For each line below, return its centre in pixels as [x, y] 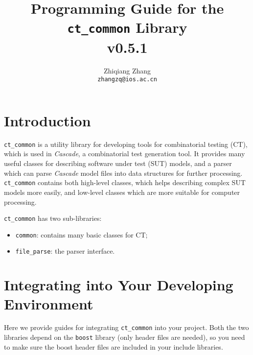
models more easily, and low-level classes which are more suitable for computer [122, 192]
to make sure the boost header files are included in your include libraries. [114, 346]
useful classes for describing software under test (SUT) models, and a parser [118, 163]
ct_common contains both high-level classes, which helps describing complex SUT [125, 182]
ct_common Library [127, 27]
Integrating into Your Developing [119, 285]
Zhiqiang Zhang [127, 70]
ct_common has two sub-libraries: [53, 218]
